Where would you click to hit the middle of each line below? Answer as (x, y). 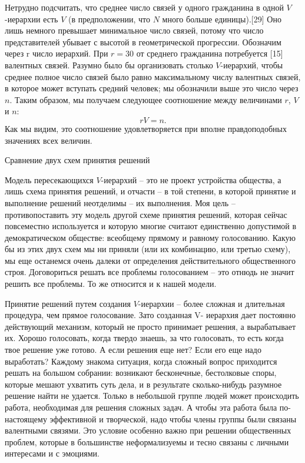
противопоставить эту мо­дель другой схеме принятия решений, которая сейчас (146, 214)
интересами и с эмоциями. (52, 453)
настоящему (26, 419)
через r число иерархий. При (57, 53)
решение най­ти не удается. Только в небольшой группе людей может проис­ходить (152, 396)
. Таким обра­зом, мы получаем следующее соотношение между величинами (146, 99)
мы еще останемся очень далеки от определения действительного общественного (150, 260)
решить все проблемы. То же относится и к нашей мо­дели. (111, 284)
